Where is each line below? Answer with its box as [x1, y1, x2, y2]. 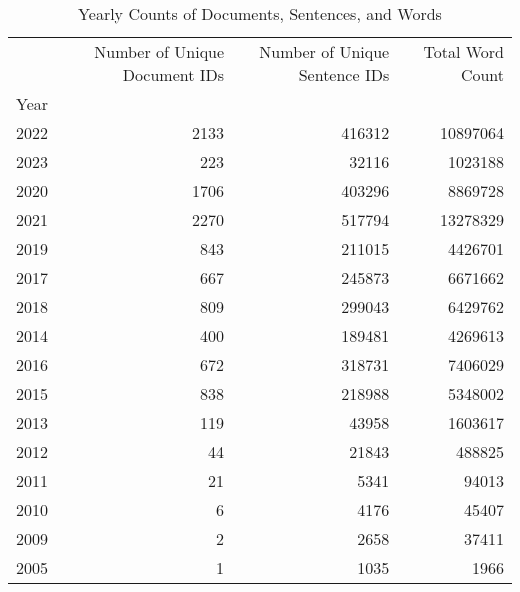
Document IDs [122, 63, 225, 86]
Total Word [423, 40, 504, 63]
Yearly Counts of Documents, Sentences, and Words [78, 2, 442, 25]
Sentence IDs [298, 63, 390, 86]
